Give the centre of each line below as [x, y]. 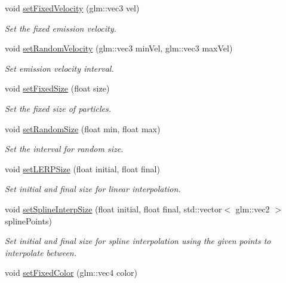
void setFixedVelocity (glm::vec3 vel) [72, 8]
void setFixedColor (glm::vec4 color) [71, 273]
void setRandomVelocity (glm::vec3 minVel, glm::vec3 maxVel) [119, 48]
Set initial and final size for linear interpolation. [93, 189]
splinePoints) [28, 220]
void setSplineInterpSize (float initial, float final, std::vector [113, 209]
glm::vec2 [253, 209]
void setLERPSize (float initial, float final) [82, 168]
